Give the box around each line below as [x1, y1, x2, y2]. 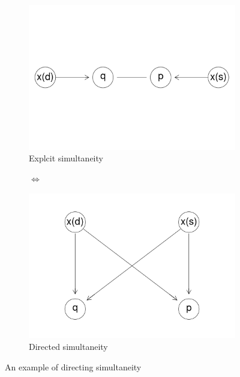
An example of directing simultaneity [5, 360, 142, 373]
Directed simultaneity [29, 340, 108, 352]
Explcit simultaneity [29, 152, 103, 164]
